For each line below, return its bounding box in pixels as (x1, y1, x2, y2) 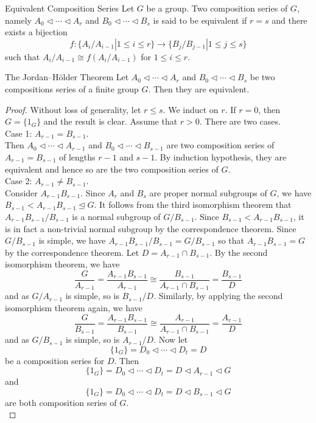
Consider (5, 186, 38, 199)
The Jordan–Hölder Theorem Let (5, 70, 129, 83)
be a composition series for (5, 354, 105, 366)
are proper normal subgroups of (149, 186, 267, 199)
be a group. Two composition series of (146, 2, 288, 14)
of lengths (58, 150, 96, 163)
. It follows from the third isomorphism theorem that (94, 198, 292, 211)
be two (250, 70, 275, 83)
